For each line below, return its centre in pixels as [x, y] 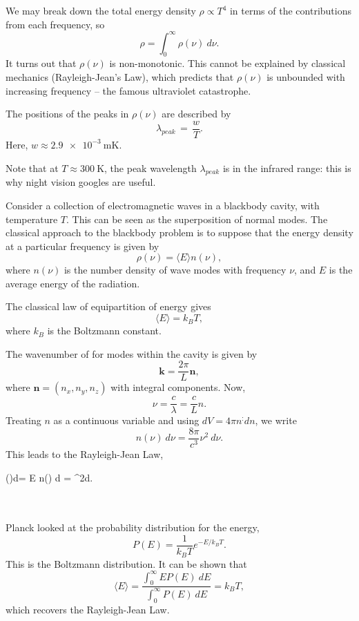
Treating [23, 420]
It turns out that [41, 63]
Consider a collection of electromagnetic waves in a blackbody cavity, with [163, 205]
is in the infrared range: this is [287, 168]
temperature [32, 219]
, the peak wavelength [151, 168]
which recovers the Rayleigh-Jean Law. [88, 609]
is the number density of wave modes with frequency [175, 270]
